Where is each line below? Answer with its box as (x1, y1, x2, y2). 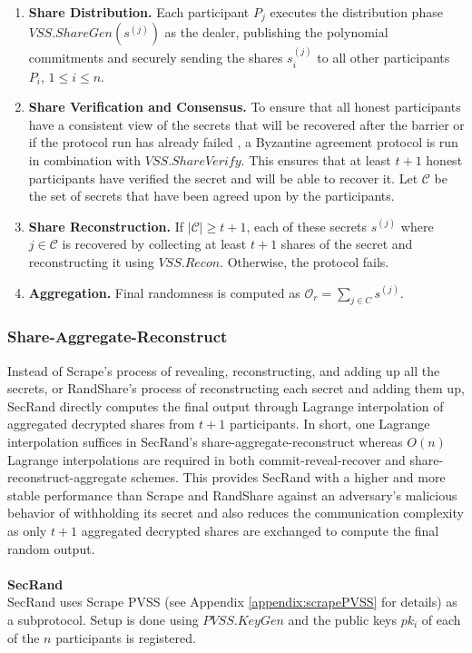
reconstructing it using (28, 252, 154, 272)
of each (421, 609, 461, 628)
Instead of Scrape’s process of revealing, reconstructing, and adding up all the (7, 361, 440, 380)
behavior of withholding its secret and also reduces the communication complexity (7, 503, 464, 522)
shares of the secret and (280, 234, 413, 253)
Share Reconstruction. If (28, 216, 184, 235)
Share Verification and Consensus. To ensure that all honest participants (28, 97, 461, 116)
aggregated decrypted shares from (7, 414, 195, 433)
